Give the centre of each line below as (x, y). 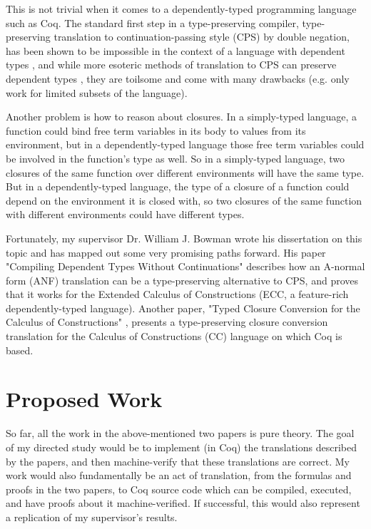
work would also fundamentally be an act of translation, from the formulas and (179, 475)
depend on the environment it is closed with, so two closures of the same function (184, 200)
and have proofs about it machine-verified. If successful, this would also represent (183, 503)
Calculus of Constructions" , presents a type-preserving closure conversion (167, 322)
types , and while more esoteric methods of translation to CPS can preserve (171, 65)
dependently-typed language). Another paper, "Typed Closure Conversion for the (183, 308)
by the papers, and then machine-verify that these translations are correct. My (178, 461)
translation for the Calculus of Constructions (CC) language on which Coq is (174, 336)
